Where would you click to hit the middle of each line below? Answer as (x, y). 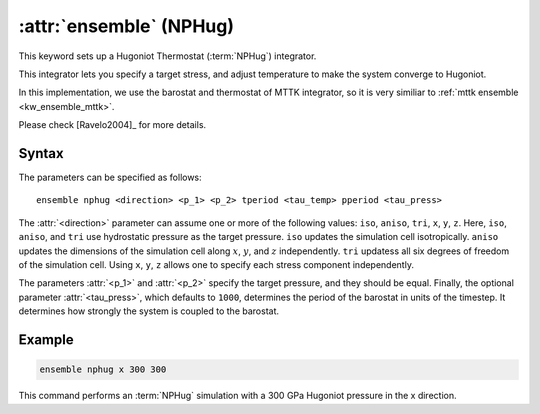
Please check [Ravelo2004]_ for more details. (112, 125)
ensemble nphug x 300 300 (103, 369)
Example (46, 339)
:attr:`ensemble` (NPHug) (126, 26)
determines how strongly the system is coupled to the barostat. (149, 311)
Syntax (41, 153)
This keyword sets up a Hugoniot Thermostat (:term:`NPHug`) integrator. (167, 56)
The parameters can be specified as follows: (110, 177)
